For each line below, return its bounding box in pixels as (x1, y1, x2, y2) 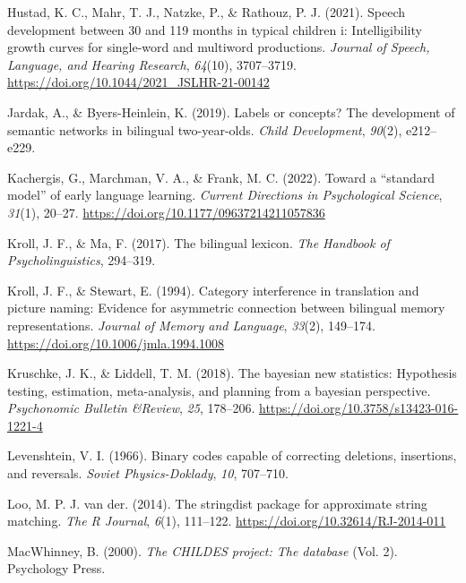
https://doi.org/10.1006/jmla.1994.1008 (7, 333, 225, 352)
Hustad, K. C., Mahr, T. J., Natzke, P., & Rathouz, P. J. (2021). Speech (7, 3, 406, 21)
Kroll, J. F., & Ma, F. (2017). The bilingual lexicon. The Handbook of (7, 233, 390, 252)
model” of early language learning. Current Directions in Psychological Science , (7, 185, 443, 204)
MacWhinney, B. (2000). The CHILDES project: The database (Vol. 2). (7, 541, 398, 560)
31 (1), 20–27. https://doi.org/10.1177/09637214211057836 (7, 202, 325, 221)
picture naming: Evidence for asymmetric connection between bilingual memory (7, 298, 445, 317)
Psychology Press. (7, 559, 106, 578)
